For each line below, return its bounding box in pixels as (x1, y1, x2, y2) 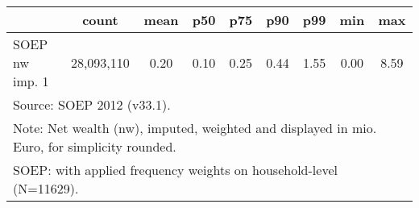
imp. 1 (13, 72, 49, 90)
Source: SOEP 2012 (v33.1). (13, 95, 171, 114)
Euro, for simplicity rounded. (13, 137, 176, 156)
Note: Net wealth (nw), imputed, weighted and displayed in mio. (13, 119, 377, 137)
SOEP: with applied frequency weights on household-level (13, 160, 338, 179)
